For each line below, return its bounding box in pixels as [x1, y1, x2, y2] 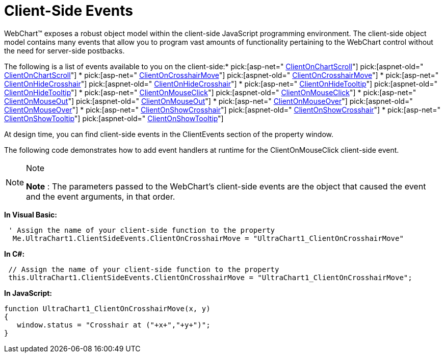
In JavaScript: [4, 288, 53, 297]
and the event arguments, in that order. [26, 191, 175, 202]
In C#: [4, 249, 25, 258]
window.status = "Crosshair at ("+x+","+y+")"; [17, 320, 211, 329]
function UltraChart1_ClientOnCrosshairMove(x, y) [4, 304, 211, 313]
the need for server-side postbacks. [4, 46, 125, 55]
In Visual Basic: [4, 210, 57, 219]
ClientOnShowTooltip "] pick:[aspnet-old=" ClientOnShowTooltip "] [4, 114, 224, 123]
